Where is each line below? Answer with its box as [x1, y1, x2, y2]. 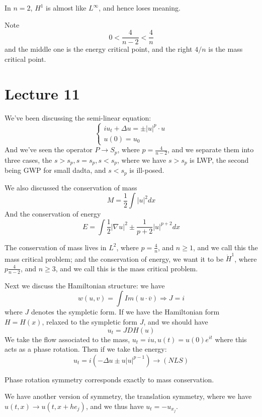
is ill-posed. [129, 165, 164, 175]
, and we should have [143, 316, 208, 327]
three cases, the [5, 154, 52, 165]
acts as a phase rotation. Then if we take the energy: [5, 344, 167, 354]
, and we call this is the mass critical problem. [55, 263, 198, 273]
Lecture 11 [5, 83, 80, 103]
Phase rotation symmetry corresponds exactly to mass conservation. [5, 374, 214, 384]
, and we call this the [193, 242, 258, 252]
